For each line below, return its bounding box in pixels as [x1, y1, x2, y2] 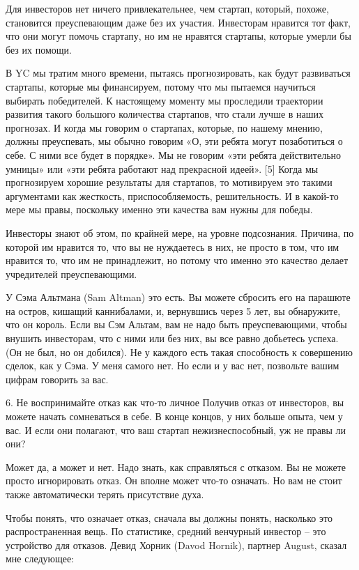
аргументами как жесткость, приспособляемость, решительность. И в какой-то [6, 188, 339, 203]
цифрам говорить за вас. [6, 371, 109, 386]
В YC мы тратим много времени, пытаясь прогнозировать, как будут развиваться [6, 66, 351, 80]
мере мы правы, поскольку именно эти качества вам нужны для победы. [6, 202, 313, 217]
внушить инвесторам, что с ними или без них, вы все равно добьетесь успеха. [6, 331, 339, 346]
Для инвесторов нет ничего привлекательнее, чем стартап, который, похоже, [6, 1, 329, 15]
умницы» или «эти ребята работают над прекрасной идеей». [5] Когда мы [6, 161, 319, 176]
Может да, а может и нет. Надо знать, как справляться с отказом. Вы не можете [6, 459, 346, 474]
